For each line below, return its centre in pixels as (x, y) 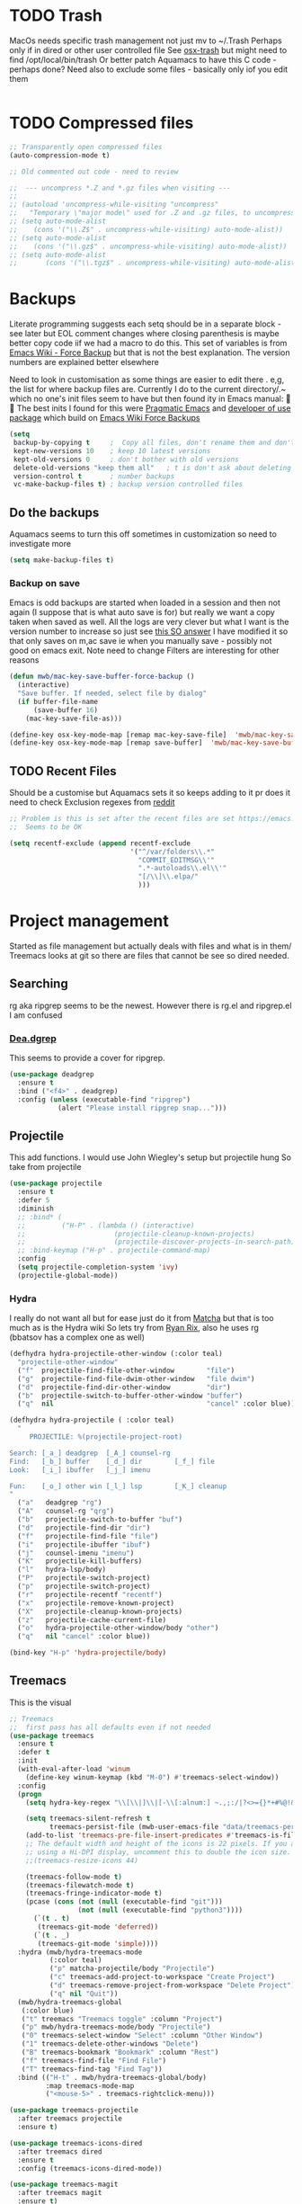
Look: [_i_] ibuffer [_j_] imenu (80, 1470)
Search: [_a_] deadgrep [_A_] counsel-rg (90, 1453)
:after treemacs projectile (70, 2119)
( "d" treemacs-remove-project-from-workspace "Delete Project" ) (172, 1985)
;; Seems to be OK (46, 827)
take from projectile (45, 1167)
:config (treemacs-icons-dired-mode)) (90, 2168)
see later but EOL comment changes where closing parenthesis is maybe (145, 334)
